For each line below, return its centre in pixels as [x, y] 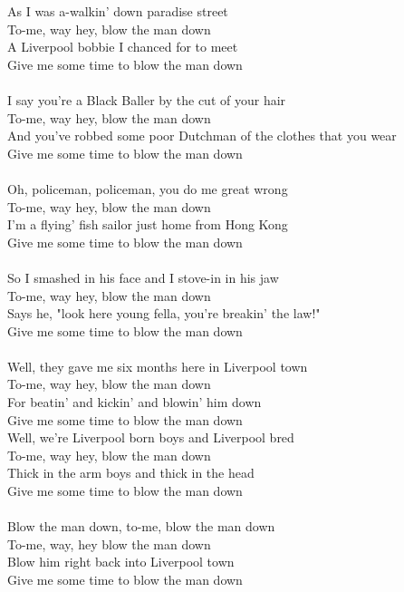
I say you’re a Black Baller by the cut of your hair [147, 99]
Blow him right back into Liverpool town [121, 562]
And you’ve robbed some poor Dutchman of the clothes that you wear [202, 136]
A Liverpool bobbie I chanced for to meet [123, 47]
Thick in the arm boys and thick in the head [131, 473]
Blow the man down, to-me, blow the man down [141, 526]
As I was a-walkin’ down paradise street [118, 11]
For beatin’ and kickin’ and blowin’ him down [135, 402]
